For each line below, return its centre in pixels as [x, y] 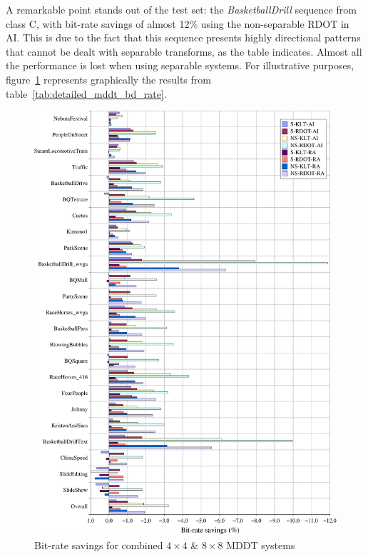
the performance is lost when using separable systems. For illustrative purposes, [180, 65]
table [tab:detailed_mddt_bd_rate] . [86, 93]
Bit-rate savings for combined [99, 545]
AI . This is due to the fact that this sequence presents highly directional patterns [183, 37]
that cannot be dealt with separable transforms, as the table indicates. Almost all [184, 51]
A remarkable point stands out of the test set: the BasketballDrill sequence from [181, 9]
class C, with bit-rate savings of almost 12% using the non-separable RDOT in [178, 23]
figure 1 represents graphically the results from [108, 79]
